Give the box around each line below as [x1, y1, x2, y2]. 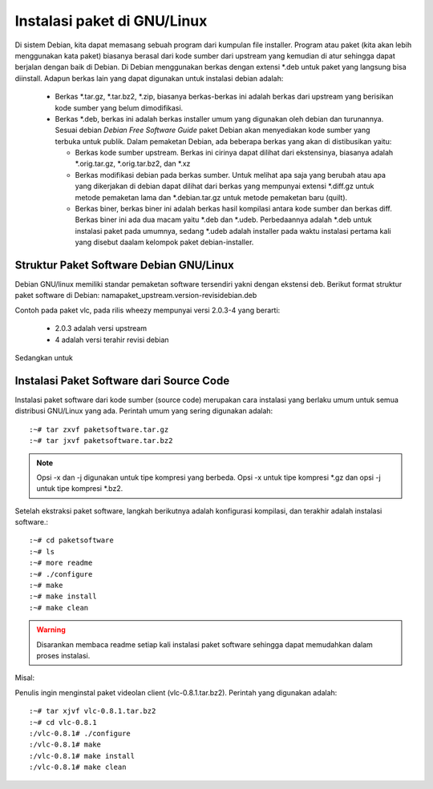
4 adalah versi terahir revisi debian [55, 335, 169, 344]
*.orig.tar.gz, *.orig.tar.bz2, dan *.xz [75, 159, 191, 168]
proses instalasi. [36, 650, 91, 660]
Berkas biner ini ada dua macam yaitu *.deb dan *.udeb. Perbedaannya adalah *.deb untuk [75, 215, 372, 224]
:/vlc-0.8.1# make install [29, 751, 136, 760]
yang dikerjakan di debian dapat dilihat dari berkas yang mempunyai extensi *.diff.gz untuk [75, 181, 374, 191]
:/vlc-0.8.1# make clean [29, 763, 127, 772]
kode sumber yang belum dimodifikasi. [55, 103, 184, 112]
